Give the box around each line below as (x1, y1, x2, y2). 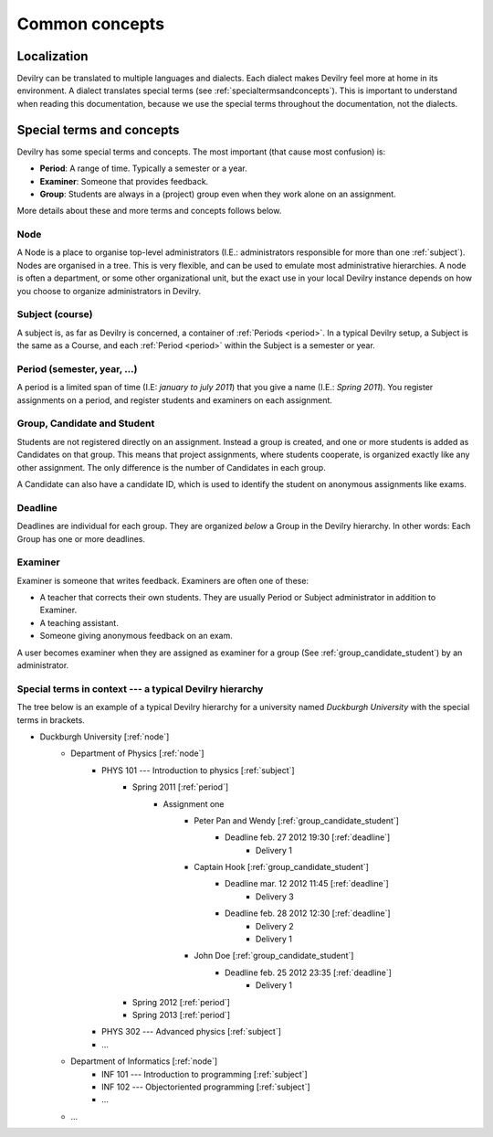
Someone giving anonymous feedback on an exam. (39, 631, 233, 642)
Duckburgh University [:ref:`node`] (39, 731, 170, 742)
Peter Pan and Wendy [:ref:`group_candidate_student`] (194, 814, 399, 826)
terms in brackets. (16, 714, 86, 726)
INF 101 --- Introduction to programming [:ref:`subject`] (101, 1068, 308, 1079)
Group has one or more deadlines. (16, 533, 146, 544)
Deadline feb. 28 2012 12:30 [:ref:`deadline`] (225, 908, 392, 919)
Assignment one (163, 798, 225, 809)
